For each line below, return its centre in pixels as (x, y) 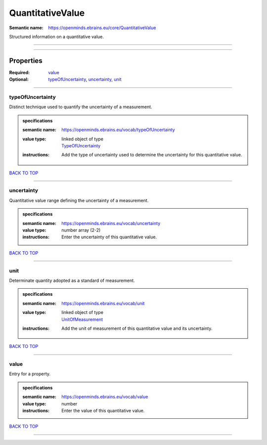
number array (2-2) (81, 230)
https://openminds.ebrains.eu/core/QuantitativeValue (102, 28)
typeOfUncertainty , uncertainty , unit (85, 80)
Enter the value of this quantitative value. (103, 411)
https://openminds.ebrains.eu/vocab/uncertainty (111, 223)
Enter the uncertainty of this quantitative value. (109, 237)
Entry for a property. (30, 374)
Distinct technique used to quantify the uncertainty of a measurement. (81, 107)
